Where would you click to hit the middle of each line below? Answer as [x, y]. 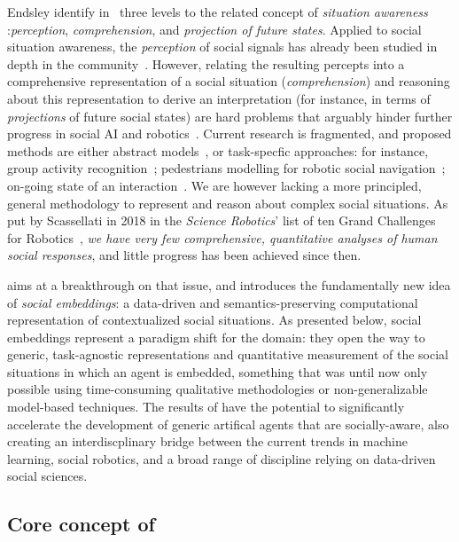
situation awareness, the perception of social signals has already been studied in [222, 47]
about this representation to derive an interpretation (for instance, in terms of [219, 98]
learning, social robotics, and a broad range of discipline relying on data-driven [222, 458]
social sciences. [47, 476]
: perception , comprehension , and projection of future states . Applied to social [214, 29]
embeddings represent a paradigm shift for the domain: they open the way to [216, 337]
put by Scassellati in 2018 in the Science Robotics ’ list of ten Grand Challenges [222, 220]
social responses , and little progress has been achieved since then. [184, 255]
